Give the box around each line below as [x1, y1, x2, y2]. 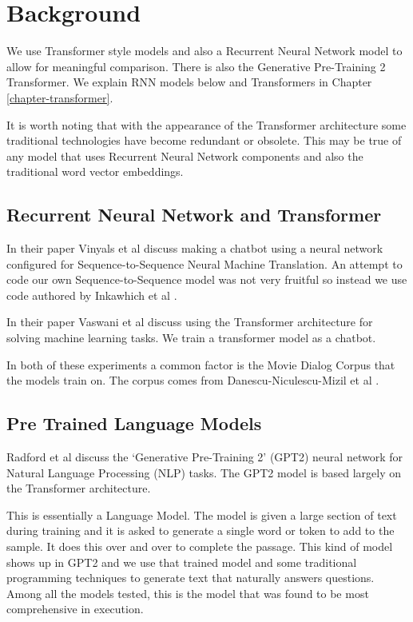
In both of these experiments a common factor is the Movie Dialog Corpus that [6, 356, 395, 373]
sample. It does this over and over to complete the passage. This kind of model [6, 538, 393, 554]
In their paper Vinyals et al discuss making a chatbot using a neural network [6, 240, 383, 257]
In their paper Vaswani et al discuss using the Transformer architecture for [6, 313, 373, 330]
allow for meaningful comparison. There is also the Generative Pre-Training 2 [6, 58, 386, 74]
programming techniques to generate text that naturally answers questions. [6, 569, 375, 586]
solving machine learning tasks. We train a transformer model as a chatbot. [6, 329, 376, 346]
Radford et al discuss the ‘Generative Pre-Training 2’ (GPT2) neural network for [6, 449, 403, 465]
